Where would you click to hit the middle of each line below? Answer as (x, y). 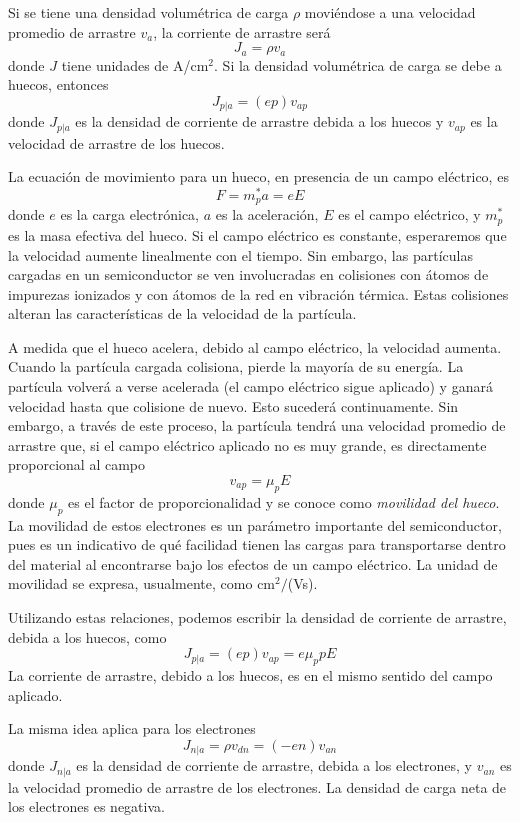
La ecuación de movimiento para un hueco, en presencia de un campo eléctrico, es (258, 176)
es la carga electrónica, (129, 214)
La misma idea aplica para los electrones (132, 728)
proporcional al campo (76, 464)
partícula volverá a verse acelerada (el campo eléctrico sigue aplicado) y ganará (250, 386)
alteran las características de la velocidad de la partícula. (182, 313)
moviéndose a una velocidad (390, 12)
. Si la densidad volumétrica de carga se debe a (358, 64)
